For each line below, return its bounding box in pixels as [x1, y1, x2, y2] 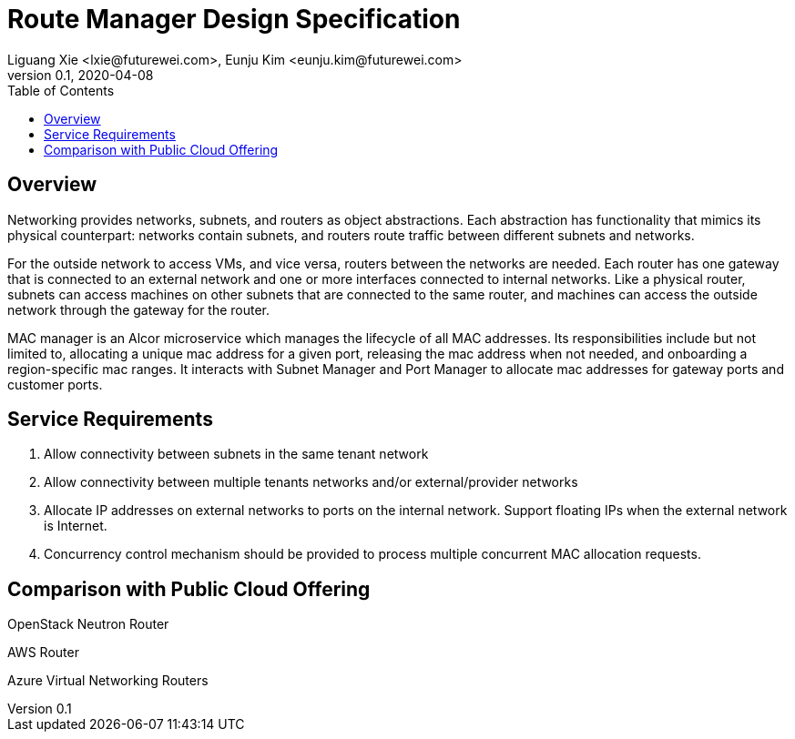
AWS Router [7, 644, 79, 661]
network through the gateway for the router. [7, 301, 270, 318]
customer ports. [7, 376, 103, 392]
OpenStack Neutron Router [7, 616, 169, 633]
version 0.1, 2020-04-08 [7, 66, 154, 83]
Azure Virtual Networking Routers [7, 673, 209, 689]
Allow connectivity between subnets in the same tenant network [44, 446, 429, 462]
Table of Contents [7, 82, 115, 98]
